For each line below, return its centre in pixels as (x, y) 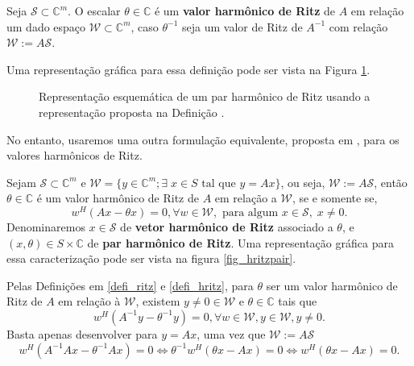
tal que (219, 183)
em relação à (89, 301)
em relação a (246, 198)
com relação (358, 26)
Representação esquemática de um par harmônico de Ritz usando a (205, 96)
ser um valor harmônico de (332, 285)
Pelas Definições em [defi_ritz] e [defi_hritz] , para (130, 285)
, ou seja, (303, 182)
